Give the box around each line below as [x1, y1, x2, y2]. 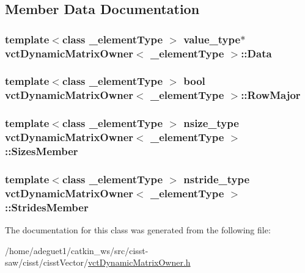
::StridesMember [5, 199, 89, 214]
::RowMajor [241, 87, 301, 103]
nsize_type [183, 115, 239, 131]
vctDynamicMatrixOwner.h [88, 256, 191, 269]
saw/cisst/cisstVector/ [5, 256, 89, 269]
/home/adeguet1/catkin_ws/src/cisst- [5, 244, 149, 257]
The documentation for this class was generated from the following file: [5, 224, 271, 236]
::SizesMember [5, 144, 78, 159]
